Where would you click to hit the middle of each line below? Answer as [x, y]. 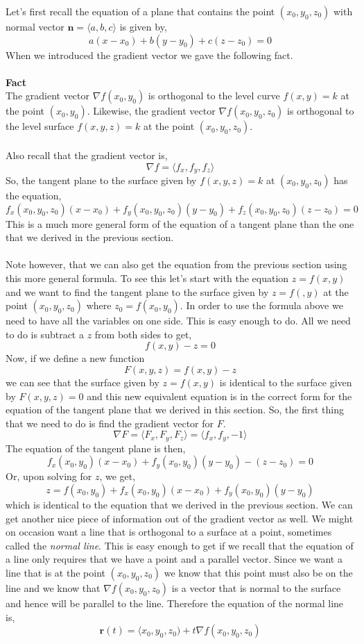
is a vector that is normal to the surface [256, 587]
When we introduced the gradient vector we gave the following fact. [149, 55]
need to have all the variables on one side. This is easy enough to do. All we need [178, 321]
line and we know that [53, 587]
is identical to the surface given [286, 382]
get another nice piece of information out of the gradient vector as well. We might [180, 518]
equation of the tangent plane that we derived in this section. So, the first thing [175, 410]
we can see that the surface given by [83, 382]
